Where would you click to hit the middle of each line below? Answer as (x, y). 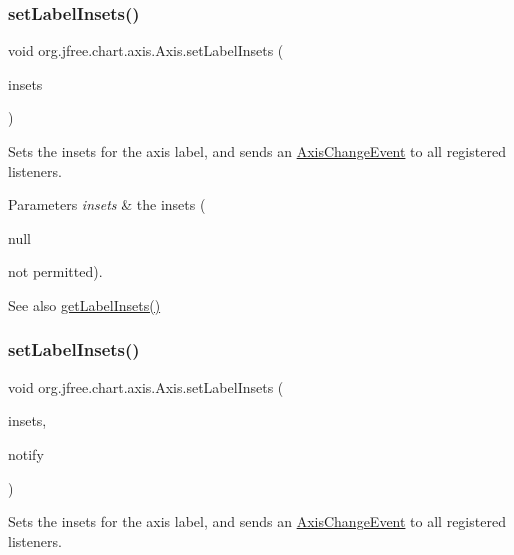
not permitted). (55, 271)
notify (26, 453)
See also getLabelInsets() (84, 304)
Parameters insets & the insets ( (107, 204)
